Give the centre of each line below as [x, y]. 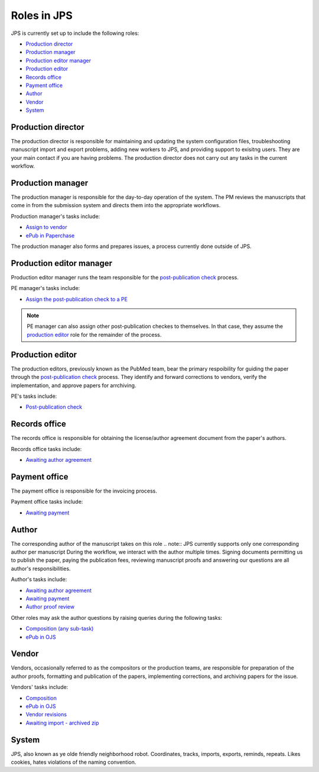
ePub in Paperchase [50, 235]
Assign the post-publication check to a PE [77, 299]
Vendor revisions [46, 715]
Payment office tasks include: [47, 502]
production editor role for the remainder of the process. [94, 334]
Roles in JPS [42, 15]
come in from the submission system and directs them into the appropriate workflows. [116, 205]
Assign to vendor [46, 227]
